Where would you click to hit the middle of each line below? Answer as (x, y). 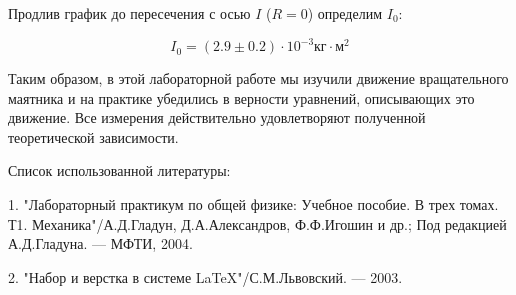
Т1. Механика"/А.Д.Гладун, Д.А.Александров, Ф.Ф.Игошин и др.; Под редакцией (257, 223)
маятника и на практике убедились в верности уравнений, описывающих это (241, 97)
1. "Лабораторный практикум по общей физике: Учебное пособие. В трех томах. (253, 204)
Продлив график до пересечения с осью (129, 13)
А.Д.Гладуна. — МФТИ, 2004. (100, 243)
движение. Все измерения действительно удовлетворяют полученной (217, 117)
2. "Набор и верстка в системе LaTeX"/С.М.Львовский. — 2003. (205, 276)
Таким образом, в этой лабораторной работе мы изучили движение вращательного (258, 78)
